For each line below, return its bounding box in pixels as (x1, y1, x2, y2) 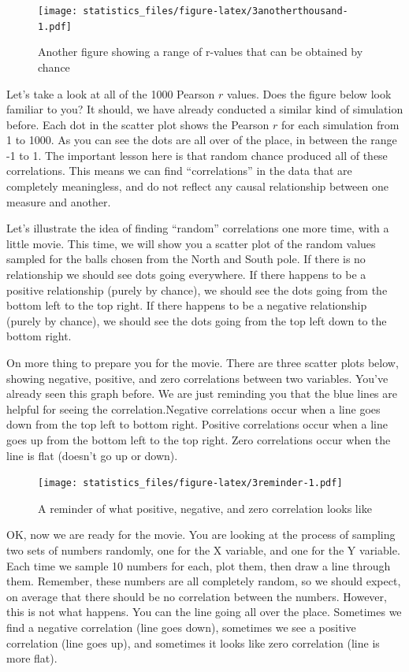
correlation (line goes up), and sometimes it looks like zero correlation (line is (6, 634, 380, 651)
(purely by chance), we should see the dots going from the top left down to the (6, 312, 387, 329)
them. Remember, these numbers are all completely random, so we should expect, (6, 573, 401, 589)
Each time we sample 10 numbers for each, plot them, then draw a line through (6, 557, 391, 574)
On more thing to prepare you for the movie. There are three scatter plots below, (6, 355, 399, 370)
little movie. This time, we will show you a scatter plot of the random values (6, 235, 376, 251)
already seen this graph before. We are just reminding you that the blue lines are (6, 385, 398, 402)
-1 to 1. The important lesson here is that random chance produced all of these (6, 147, 388, 163)
